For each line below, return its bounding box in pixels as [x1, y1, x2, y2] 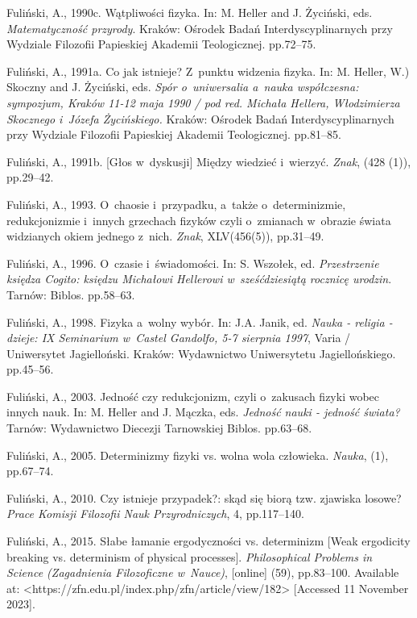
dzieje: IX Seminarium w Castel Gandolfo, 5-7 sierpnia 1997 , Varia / [6, 329, 351, 346]
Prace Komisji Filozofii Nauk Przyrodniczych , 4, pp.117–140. [6, 505, 304, 522]
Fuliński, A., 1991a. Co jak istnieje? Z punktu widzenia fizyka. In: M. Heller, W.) [6, 62, 410, 79]
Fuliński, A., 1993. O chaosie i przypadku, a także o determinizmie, [6, 195, 346, 212]
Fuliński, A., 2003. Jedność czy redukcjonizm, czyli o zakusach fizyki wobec [6, 387, 380, 404]
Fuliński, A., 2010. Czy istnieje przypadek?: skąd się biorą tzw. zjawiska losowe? [6, 489, 402, 506]
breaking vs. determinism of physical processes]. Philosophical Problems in [6, 548, 373, 565]
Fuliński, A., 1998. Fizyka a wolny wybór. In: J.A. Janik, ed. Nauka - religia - [6, 313, 393, 330]
